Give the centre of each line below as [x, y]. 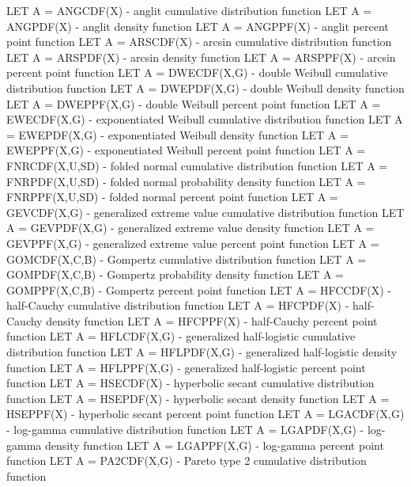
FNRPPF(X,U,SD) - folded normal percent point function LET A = [172, 197]
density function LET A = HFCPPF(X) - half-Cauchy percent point [212, 320]
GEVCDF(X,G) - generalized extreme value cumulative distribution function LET [205, 212]
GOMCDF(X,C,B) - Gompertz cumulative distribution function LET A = [187, 259]
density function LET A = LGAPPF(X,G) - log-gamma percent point [214, 445]
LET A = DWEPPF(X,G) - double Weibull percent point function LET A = [194, 103]
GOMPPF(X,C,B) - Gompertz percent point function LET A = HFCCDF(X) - [199, 289]
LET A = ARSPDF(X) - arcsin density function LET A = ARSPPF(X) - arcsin [201, 57]
